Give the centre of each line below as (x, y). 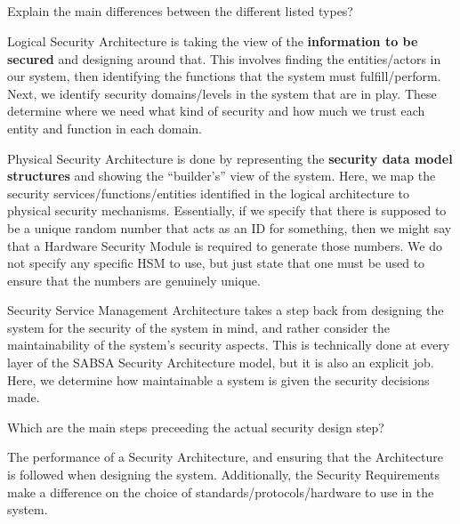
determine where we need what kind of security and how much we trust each (216, 111)
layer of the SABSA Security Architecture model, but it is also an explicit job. (221, 363)
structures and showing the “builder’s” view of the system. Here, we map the (222, 176)
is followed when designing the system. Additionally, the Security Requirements (223, 475)
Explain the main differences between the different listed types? (180, 11)
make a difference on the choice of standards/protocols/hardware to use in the (221, 492)
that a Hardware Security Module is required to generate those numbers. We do (225, 245)
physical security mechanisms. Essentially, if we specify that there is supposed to (227, 210)
